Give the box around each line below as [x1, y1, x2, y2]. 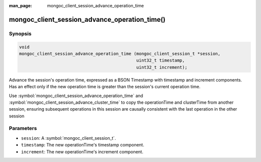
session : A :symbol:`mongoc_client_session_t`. [21, 135, 116, 141]
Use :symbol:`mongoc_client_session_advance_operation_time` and [9, 93, 144, 98]
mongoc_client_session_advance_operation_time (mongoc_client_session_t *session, [19, 51, 221, 56]
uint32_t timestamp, [136, 58, 185, 63]
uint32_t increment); [136, 65, 188, 70]
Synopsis [9, 30, 31, 37]
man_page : [9, 3, 32, 8]
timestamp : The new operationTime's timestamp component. [21, 142, 145, 148]
